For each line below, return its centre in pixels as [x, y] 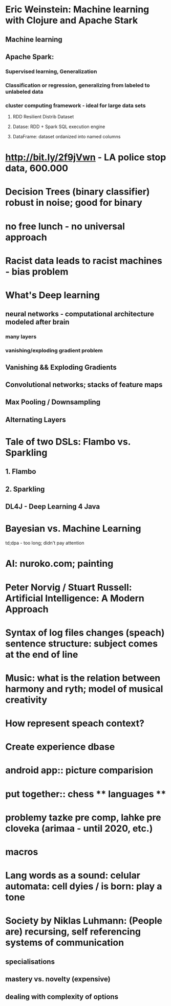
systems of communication [65, 943]
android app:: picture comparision [79, 770]
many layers [21, 337]
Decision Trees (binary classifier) [78, 192]
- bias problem [37, 272]
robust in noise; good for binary [74, 203]
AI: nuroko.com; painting [59, 564]
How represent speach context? [75, 723]
